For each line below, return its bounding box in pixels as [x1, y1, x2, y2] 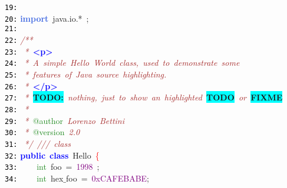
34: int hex [5, 172, 64, 184]
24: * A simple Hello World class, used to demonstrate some [5, 56, 240, 69]
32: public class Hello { [5, 149, 100, 161]
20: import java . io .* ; [5, 12, 89, 24]
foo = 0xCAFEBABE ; [65, 172, 150, 184]
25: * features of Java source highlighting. [5, 68, 167, 80]
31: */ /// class [5, 137, 71, 149]
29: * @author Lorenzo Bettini [5, 114, 124, 126]
